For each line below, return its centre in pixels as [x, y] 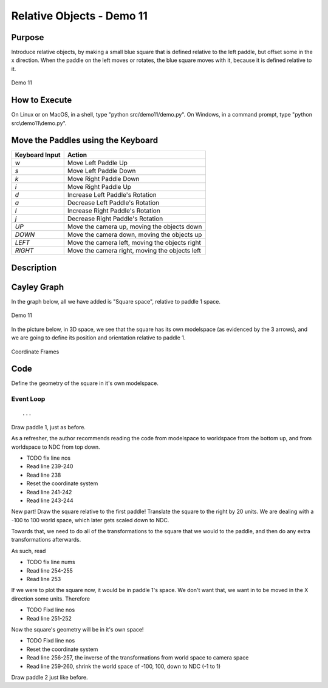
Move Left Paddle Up [97, 163]
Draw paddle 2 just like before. [50, 677]
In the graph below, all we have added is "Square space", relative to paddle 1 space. [116, 301]
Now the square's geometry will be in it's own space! [77, 629]
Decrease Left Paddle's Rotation [113, 203]
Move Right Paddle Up [99, 187]
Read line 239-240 [50, 466]
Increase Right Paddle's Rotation [114, 211]
